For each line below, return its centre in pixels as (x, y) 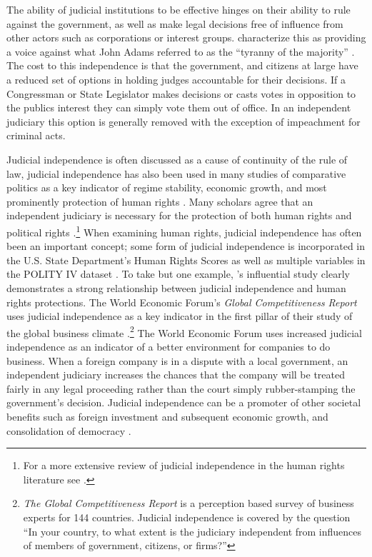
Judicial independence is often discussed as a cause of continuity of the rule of (177, 159)
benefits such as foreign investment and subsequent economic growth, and (167, 416)
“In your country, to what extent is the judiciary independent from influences (192, 531)
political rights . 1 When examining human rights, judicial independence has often (184, 231)
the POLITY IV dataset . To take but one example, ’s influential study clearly (178, 274)
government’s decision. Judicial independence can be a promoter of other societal (184, 402)
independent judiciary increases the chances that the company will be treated (176, 375)
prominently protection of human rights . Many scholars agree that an (160, 201)
